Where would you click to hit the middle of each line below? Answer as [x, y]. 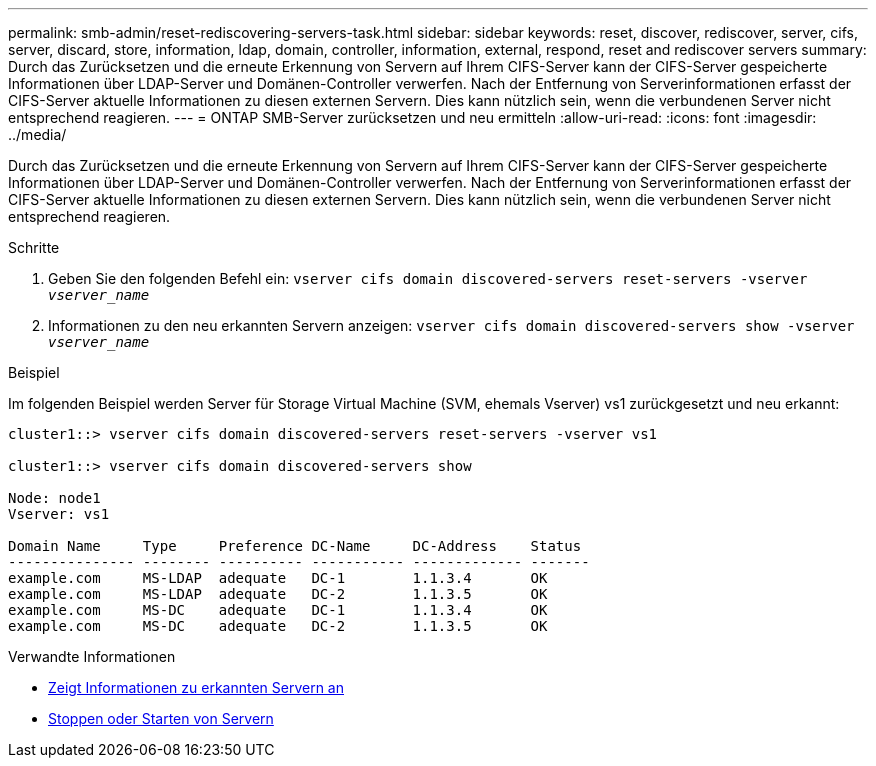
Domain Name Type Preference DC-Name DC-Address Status [295, 546]
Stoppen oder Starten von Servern [161, 718]
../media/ [37, 134]
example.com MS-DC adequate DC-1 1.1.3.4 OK [278, 610]
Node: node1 [54, 498]
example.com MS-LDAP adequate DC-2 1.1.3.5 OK [278, 594]
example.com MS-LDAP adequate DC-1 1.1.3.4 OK [278, 578]
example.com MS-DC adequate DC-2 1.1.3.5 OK [278, 626]
